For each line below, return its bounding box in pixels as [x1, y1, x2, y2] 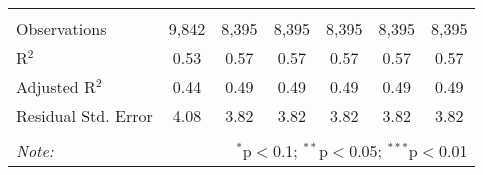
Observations [16, 17, 107, 40]
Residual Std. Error [16, 104, 153, 127]
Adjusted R [16, 75, 96, 98]
